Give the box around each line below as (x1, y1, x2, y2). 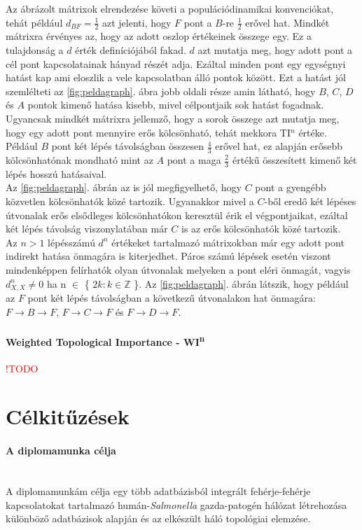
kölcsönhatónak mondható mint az (6, 153, 153, 167)
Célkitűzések (6, 402, 130, 431)
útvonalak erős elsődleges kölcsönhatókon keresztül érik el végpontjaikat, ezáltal (6, 207, 348, 222)
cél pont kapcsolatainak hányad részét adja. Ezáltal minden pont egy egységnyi (6, 56, 346, 71)
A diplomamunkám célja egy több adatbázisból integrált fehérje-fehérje (6, 484, 311, 498)
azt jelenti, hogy (102, 15, 172, 29)
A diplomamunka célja (6, 443, 116, 458)
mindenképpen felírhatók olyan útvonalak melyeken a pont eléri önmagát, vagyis (6, 262, 351, 277)
